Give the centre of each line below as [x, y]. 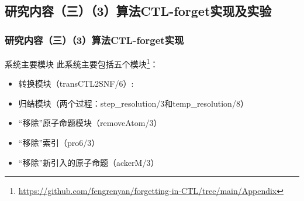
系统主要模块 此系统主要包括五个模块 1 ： [82, 63]
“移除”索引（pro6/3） [59, 143]
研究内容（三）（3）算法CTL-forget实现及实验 [138, 11]
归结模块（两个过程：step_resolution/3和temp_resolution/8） [133, 103]
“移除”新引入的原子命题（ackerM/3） [89, 162]
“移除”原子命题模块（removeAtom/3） [90, 123]
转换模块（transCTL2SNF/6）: [76, 84]
